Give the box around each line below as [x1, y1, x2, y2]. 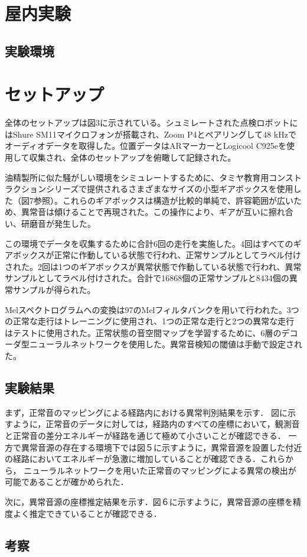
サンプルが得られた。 [12, 284, 96, 295]
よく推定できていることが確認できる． [12, 507, 162, 519]
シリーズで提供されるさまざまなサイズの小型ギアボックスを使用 [45, 183, 293, 195]
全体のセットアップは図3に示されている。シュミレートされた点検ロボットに [5, 116, 298, 129]
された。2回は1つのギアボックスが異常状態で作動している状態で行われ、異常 [5, 260, 302, 272]
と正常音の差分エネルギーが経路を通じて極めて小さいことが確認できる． [5, 429, 286, 441]
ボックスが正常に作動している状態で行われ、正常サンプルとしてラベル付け [12, 249, 301, 261]
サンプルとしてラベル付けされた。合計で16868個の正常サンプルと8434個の [5, 272, 289, 284]
